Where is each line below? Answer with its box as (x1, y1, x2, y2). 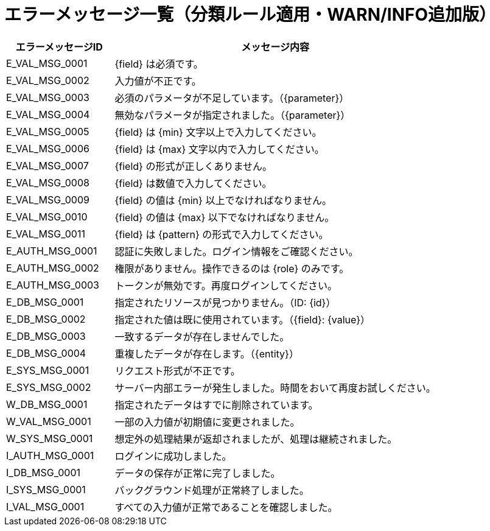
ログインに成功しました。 (114, 449, 232, 462)
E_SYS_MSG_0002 (6, 381, 91, 393)
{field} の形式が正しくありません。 (114, 160, 272, 172)
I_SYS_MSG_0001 (6, 483, 86, 496)
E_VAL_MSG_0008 (6, 176, 89, 189)
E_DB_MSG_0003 (6, 329, 86, 342)
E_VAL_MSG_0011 (6, 227, 85, 240)
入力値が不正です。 (114, 74, 201, 87)
